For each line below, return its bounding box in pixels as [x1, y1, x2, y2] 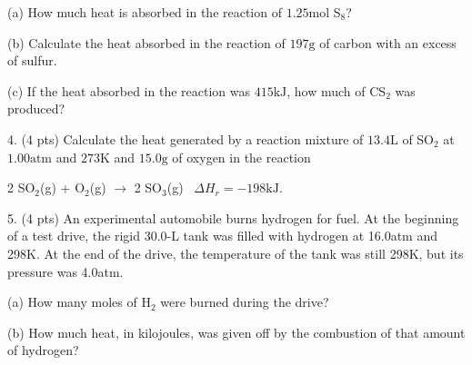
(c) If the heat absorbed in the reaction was [7, 81, 250, 100]
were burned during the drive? [160, 292, 329, 311]
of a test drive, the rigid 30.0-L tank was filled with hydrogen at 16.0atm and [7, 226, 437, 245]
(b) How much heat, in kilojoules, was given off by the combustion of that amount [7, 322, 466, 341]
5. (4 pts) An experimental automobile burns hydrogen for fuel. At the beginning [7, 208, 459, 227]
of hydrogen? [7, 340, 79, 360]
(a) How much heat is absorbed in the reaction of [7, 3, 282, 21]
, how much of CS [286, 81, 387, 100]
